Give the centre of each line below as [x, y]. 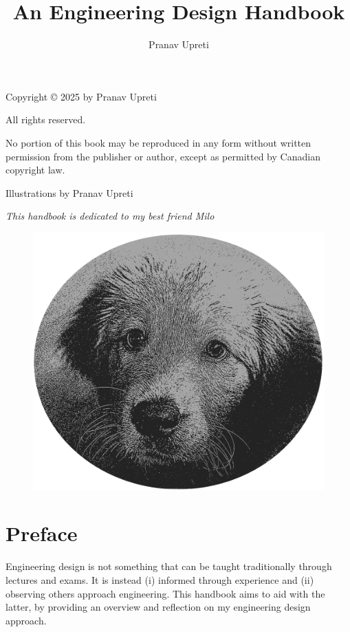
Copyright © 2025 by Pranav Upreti [81, 96]
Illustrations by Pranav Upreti [69, 192]
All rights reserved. [46, 119]
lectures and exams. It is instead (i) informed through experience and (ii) [160, 580]
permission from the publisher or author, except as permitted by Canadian [163, 156]
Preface [42, 533]
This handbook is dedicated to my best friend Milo [110, 216]
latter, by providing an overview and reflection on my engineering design [158, 607]
